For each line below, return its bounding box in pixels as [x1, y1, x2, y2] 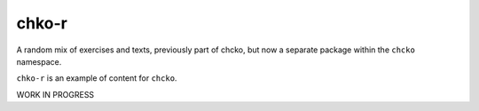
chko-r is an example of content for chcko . [16, 73, 177, 83]
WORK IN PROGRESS [16, 89, 95, 99]
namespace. [16, 56, 62, 67]
